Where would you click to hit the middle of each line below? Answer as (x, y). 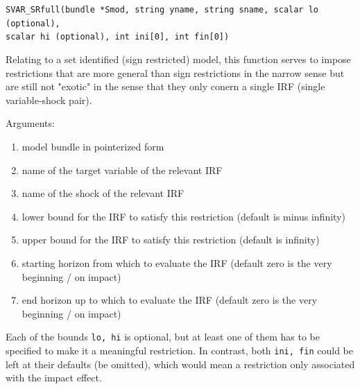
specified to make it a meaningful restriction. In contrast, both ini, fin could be (179, 350)
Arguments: (30, 123)
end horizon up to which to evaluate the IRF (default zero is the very (170, 300)
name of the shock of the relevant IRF (103, 193)
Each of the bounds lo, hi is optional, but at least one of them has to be (163, 337)
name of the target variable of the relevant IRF (122, 170)
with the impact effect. (54, 378)
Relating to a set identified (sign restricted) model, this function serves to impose (178, 59)
